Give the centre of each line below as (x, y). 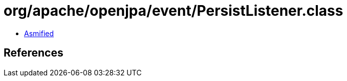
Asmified (39, 33)
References (34, 53)
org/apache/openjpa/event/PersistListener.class (174, 11)
